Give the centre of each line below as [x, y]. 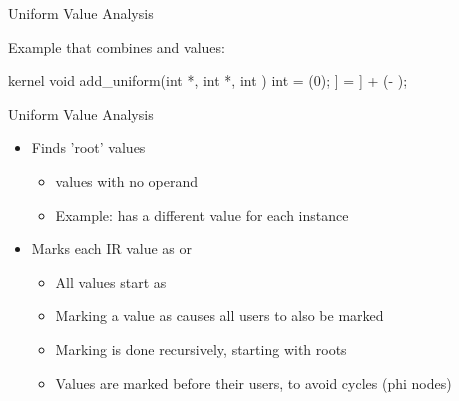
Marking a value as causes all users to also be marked [219, 315]
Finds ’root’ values [88, 147]
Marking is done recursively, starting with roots [201, 348]
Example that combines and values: [116, 46]
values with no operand [127, 180]
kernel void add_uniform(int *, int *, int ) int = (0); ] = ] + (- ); [208, 80]
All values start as [111, 281]
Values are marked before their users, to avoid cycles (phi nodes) [253, 382]
